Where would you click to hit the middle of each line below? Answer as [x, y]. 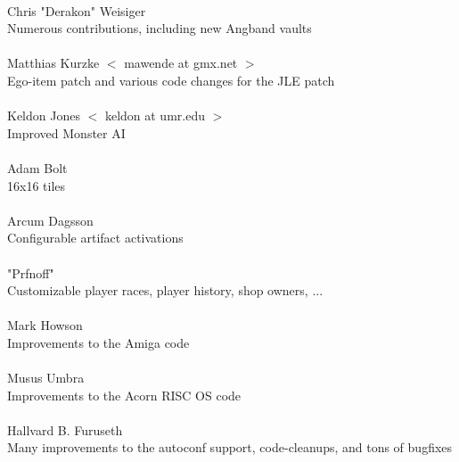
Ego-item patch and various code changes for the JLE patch [171, 80]
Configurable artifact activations [95, 238]
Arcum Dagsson [50, 220]
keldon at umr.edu [155, 115]
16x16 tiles [37, 185]
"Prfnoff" [31, 272]
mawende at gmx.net [181, 63]
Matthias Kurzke [53, 63]
